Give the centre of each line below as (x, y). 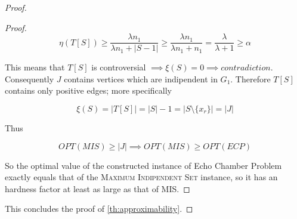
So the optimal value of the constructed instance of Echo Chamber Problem (143, 165)
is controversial (119, 67)
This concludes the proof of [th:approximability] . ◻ (99, 209)
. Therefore (250, 78)
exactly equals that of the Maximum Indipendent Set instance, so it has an (141, 177)
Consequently (30, 78)
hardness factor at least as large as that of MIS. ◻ (98, 188)
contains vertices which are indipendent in (141, 78)
